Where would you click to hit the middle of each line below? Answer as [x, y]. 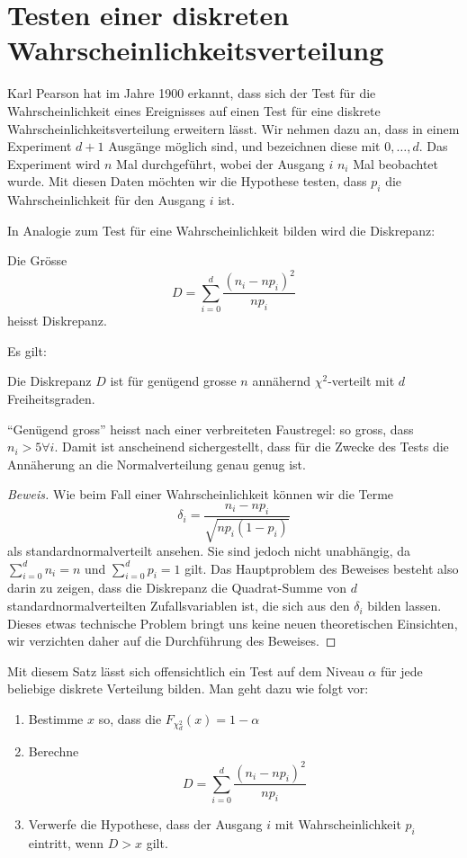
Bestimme [56, 719]
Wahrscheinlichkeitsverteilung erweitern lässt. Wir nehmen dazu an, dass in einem [233, 128]
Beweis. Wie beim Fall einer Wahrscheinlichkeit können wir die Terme [201, 494]
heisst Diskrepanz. [57, 321]
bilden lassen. [404, 606]
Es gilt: [27, 350]
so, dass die [130, 719]
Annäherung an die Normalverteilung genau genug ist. [157, 464]
